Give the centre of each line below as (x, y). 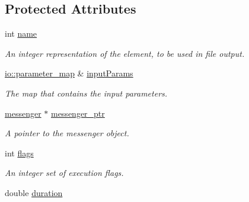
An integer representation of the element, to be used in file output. (125, 53)
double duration (34, 192)
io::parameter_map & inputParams (69, 73)
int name (21, 33)
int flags (19, 153)
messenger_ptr (78, 113)
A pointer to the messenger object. (67, 133)
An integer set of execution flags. (64, 173)
